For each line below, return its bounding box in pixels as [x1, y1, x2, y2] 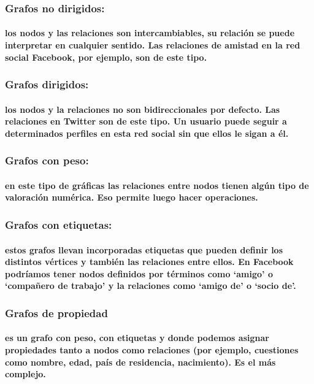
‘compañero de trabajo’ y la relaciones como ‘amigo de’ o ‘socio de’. [5, 279, 296, 292]
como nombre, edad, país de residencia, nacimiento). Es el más [5, 355, 276, 368]
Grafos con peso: [5, 153, 89, 168]
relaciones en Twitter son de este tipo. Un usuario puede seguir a [5, 115, 287, 128]
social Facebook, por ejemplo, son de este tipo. [5, 50, 207, 63]
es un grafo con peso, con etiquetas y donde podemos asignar [5, 331, 269, 344]
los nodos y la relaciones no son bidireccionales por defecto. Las [5, 102, 280, 115]
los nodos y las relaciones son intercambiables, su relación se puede [5, 26, 295, 39]
